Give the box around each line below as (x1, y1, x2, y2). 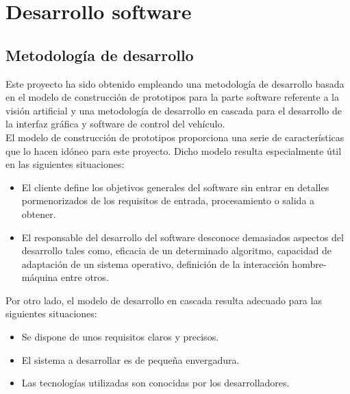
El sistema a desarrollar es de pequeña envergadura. (21, 352, 240, 367)
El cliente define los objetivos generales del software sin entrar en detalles (21, 180, 329, 194)
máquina (21, 270, 58, 284)
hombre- (292, 256, 327, 271)
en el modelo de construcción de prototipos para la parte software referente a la (5, 90, 339, 104)
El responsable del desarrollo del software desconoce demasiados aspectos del (21, 230, 344, 244)
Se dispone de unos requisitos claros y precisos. (21, 330, 219, 344)
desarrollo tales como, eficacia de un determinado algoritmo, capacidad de (21, 243, 332, 258)
